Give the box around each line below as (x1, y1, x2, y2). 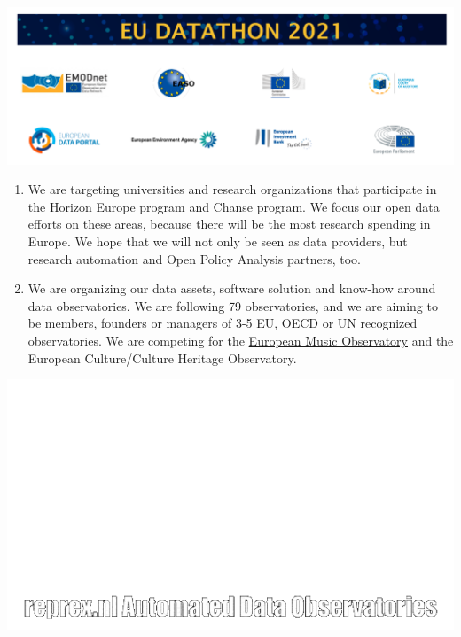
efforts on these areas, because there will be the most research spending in (27, 214, 431, 233)
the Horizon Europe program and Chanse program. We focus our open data (27, 197, 440, 215)
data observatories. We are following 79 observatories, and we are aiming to (27, 296, 438, 315)
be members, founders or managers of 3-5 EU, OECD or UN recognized (27, 314, 418, 332)
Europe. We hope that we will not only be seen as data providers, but (27, 232, 408, 251)
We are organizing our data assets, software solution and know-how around (27, 279, 436, 298)
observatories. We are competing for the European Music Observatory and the (27, 331, 454, 350)
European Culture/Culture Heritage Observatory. (27, 348, 297, 367)
